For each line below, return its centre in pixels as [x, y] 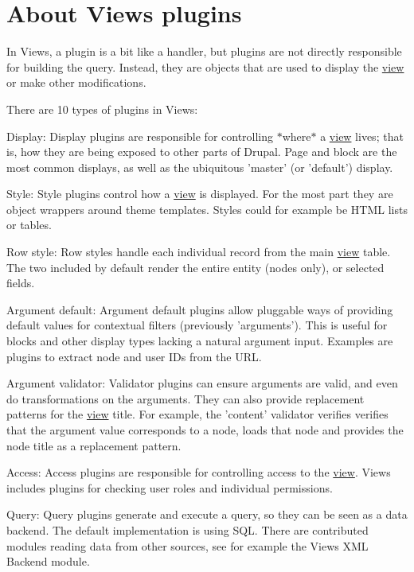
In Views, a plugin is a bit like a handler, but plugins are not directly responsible [204, 51]
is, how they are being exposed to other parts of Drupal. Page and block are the [202, 152]
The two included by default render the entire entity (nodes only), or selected [195, 267]
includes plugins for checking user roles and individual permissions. [170, 487]
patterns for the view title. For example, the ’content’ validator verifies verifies [197, 414]
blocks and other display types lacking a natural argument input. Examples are [200, 341]
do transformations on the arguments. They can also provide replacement [186, 398]
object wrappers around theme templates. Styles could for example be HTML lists [207, 209]
